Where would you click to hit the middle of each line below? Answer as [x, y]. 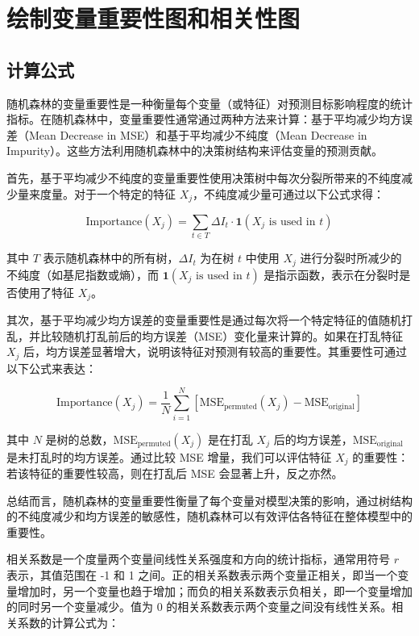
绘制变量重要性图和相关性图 [153, 18]
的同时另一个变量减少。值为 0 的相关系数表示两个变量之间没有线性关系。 [199, 607]
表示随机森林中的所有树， [111, 258]
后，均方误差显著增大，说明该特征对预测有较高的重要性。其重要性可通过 [216, 351]
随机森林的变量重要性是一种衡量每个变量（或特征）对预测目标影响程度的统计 [209, 103]
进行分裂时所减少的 [351, 258]
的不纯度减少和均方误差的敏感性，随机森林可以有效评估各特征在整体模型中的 [209, 516]
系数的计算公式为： [68, 622]
